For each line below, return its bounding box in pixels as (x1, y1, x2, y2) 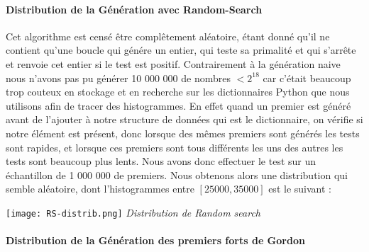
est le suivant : (268, 181, 331, 196)
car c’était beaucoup (263, 70, 351, 85)
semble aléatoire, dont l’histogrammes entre (6, 181, 194, 196)
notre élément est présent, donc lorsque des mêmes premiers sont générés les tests (6, 125, 360, 140)
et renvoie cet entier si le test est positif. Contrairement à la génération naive (6, 56, 341, 71)
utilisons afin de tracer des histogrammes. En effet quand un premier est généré (6, 98, 351, 113)
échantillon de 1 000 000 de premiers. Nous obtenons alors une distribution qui (6, 167, 348, 182)
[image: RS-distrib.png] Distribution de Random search (6, 205, 260, 219)
